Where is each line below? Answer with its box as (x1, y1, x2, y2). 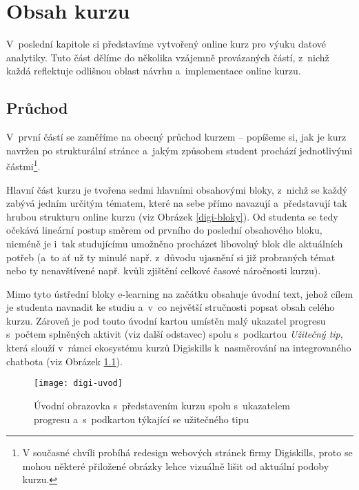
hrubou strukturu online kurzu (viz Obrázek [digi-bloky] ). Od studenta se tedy (6, 209, 338, 223)
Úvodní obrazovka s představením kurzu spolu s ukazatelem (34, 398, 290, 412)
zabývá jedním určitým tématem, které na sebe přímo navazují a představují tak (6, 196, 347, 210)
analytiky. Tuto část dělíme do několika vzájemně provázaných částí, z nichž (6, 50, 329, 64)
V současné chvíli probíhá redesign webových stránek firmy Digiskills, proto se (22, 445, 353, 460)
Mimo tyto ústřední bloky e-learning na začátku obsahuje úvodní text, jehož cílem (6, 286, 353, 300)
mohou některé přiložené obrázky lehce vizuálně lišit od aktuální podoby (22, 458, 329, 473)
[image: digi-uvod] (34, 378, 123, 389)
